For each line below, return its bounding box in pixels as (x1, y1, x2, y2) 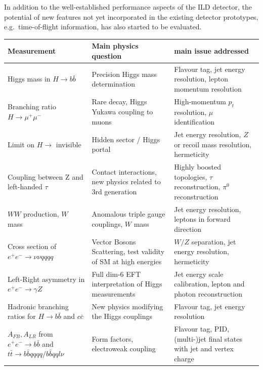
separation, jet (191, 236, 236, 246)
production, (23, 209, 59, 219)
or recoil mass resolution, (174, 139, 252, 149)
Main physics (92, 40, 139, 51)
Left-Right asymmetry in (8, 273, 85, 284)
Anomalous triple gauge (92, 209, 165, 219)
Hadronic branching (8, 301, 69, 311)
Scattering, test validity (92, 246, 165, 257)
